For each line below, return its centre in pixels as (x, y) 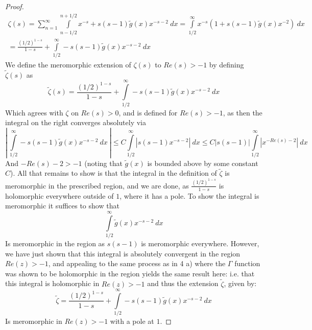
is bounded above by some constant (203, 163)
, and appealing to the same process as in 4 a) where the (137, 263)
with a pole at (132, 321)
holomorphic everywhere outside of (59, 195)
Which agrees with (34, 112)
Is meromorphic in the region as (55, 243)
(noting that (103, 163)
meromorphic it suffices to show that (62, 206)
